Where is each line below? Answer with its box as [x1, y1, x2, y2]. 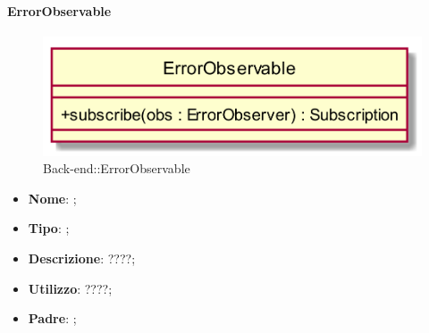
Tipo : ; [28, 219, 70, 237]
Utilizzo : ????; [28, 279, 113, 297]
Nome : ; [28, 188, 77, 207]
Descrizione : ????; [28, 249, 136, 268]
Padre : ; [28, 309, 77, 328]
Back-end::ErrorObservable [43, 159, 190, 178]
